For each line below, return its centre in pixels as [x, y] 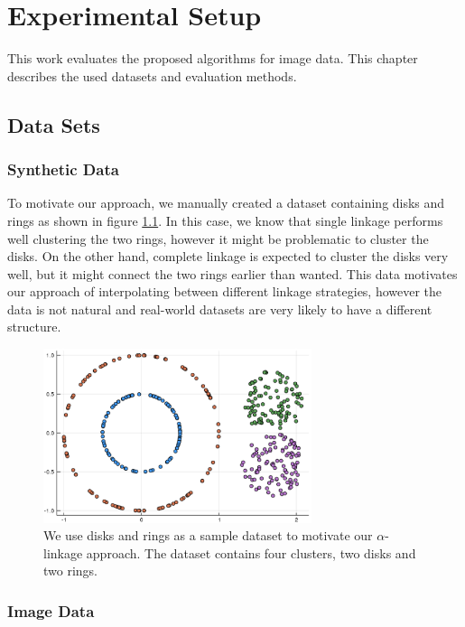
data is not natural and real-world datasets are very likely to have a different [220, 309]
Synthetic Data [63, 169]
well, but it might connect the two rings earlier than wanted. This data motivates [232, 273]
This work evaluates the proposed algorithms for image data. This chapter [213, 58]
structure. [34, 327]
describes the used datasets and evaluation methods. [152, 75]
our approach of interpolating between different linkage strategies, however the [225, 291]
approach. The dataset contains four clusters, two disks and [251, 552]
